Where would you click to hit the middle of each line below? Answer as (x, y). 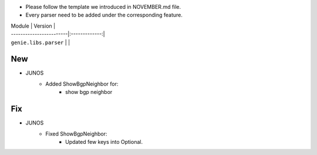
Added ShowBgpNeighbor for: (82, 84)
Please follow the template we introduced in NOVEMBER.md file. (103, 7)
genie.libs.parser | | (41, 42)
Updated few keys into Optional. (104, 141)
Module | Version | (33, 26)
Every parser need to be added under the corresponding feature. (104, 15)
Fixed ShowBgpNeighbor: (77, 134)
